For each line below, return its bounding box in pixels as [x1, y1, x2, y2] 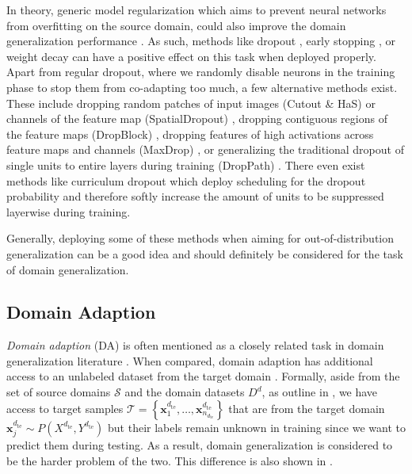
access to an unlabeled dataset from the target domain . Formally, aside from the [6, 368, 400, 384]
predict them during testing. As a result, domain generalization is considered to [6, 437, 393, 453]
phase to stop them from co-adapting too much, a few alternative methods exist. [6, 78, 398, 95]
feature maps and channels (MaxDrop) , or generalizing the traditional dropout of [6, 141, 404, 158]
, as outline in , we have [261, 384, 378, 400]
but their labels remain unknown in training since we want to [108, 419, 406, 435]
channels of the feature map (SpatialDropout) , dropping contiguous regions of [6, 110, 387, 127]
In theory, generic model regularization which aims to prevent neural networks [6, 2, 387, 17]
